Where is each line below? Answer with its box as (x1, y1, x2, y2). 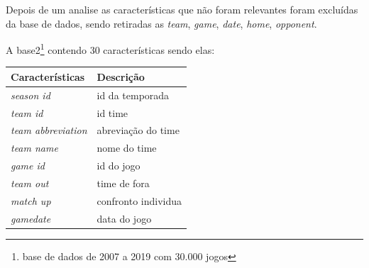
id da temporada (97, 87, 170, 102)
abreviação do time (97, 123, 180, 138)
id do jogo (97, 158, 141, 173)
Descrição (97, 69, 145, 84)
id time (97, 105, 128, 120)
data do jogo (97, 211, 152, 225)
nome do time (97, 140, 157, 155)
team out (11, 176, 49, 190)
